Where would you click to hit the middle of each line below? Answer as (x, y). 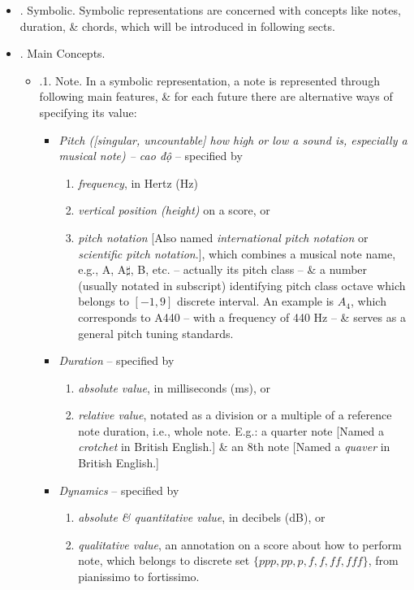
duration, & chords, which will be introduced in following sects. (177, 26)
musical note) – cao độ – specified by (151, 156)
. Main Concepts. (63, 53)
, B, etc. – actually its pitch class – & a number (249, 269)
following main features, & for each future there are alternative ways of (216, 96)
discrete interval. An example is (256, 301)
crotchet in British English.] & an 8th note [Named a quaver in (234, 447)
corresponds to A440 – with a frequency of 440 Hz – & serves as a (242, 317)
